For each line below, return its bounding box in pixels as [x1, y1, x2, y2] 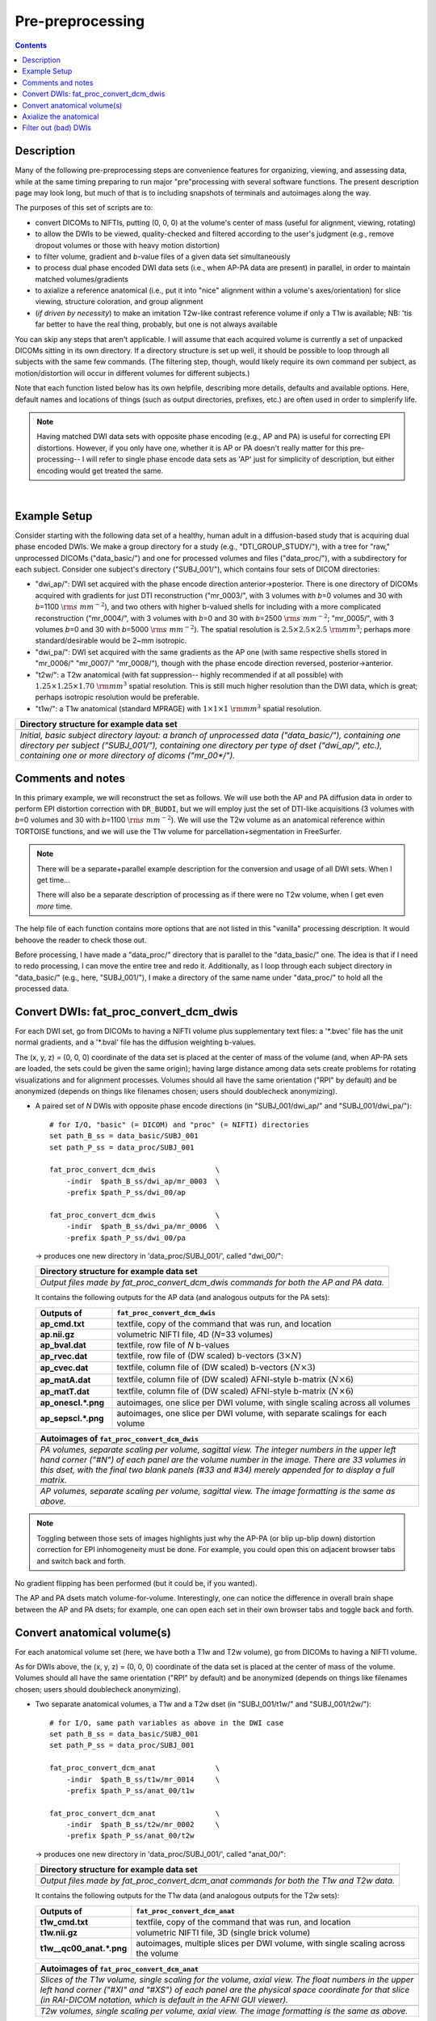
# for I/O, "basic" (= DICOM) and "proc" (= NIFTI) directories [49, 1120, 310, 1129]
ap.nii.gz [40, 1328, 75, 1340]
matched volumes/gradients [35, 274, 128, 284]
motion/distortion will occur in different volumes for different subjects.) [15, 368, 250, 378]
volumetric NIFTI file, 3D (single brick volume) [136, 1926, 311, 1938]
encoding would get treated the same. [36, 466, 164, 475]
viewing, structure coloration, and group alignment [35, 297, 203, 306]
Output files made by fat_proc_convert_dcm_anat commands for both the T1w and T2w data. [40, 1875, 396, 1887]
